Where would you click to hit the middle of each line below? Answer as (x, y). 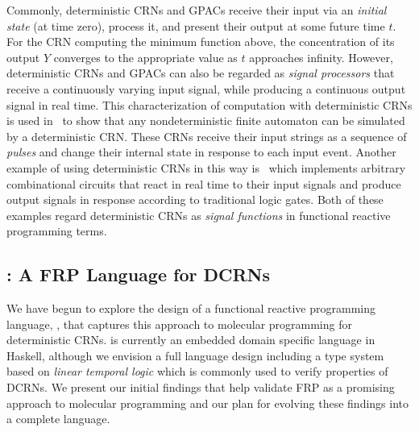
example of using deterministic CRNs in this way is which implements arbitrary (206, 167)
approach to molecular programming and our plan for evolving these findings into (207, 403)
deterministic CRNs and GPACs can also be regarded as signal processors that (201, 73)
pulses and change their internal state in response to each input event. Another (201, 152)
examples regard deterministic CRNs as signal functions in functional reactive (199, 215)
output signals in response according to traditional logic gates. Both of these (195, 199)
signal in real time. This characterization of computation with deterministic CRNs (209, 104)
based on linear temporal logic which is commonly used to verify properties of (197, 371)
